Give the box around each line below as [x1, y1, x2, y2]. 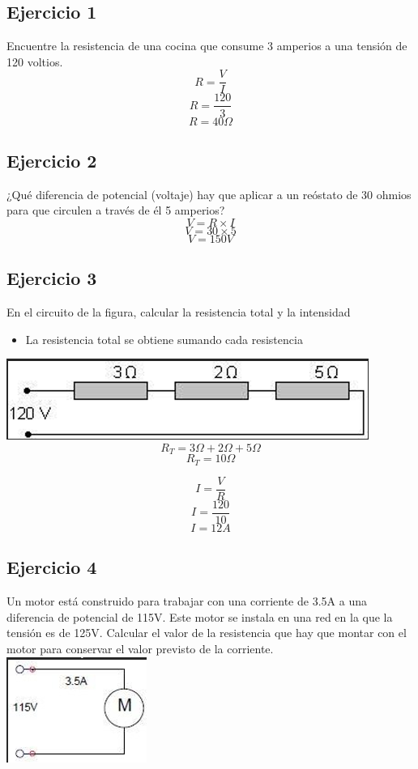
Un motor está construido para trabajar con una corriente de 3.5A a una [6, 593, 367, 610]
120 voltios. [6, 53, 63, 70]
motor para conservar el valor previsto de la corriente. [6, 639, 274, 656]
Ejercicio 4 [6, 554, 97, 580]
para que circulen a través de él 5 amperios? [6, 202, 225, 219]
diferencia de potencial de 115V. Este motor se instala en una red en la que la [6, 608, 393, 625]
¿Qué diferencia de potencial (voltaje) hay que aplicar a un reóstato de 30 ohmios [6, 185, 412, 202]
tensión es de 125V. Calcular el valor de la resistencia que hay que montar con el [6, 624, 407, 641]
